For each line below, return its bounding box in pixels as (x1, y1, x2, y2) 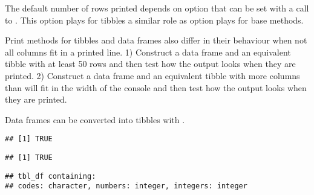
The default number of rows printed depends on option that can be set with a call (5, 2, 309, 14)
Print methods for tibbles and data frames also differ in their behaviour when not (5, 34, 307, 46)
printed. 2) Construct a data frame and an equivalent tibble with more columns (5, 69, 300, 82)
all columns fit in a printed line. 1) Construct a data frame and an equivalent (5, 45, 291, 58)
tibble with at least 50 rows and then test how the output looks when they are (5, 57, 296, 70)
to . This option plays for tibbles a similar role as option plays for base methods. (5, 13, 304, 26)
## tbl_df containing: (5, 171, 96, 181)
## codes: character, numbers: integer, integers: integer (5, 182, 247, 191)
